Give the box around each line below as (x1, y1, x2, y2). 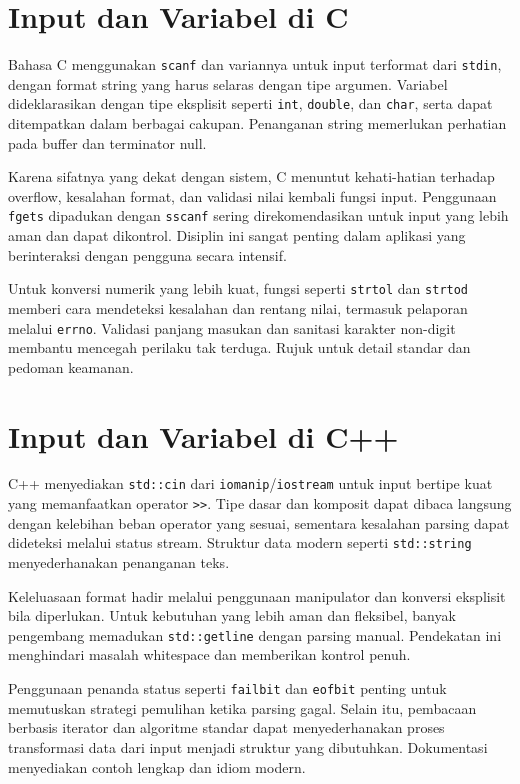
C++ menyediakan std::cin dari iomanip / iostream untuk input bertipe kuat (8, 473, 493, 494)
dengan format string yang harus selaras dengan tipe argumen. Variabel (8, 73, 448, 94)
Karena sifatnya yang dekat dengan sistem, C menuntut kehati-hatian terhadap (8, 166, 495, 187)
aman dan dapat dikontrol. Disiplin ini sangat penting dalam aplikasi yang (8, 225, 466, 246)
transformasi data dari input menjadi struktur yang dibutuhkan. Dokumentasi (8, 736, 488, 757)
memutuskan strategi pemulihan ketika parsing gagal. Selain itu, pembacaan (8, 697, 477, 718)
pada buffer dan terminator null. (8, 132, 207, 153)
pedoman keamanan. (8, 356, 134, 377)
